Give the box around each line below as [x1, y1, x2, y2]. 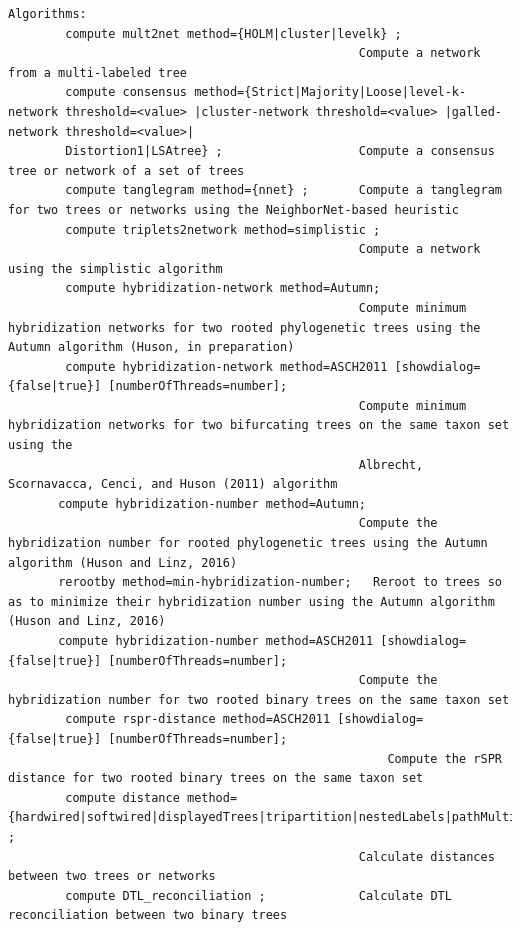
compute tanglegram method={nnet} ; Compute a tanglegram [65, 183, 502, 198]
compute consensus [65, 85, 187, 100]
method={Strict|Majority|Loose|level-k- [194, 85, 467, 100]
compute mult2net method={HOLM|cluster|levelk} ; [65, 26, 402, 41]
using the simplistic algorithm [8, 261, 223, 276]
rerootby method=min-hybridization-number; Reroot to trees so [58, 575, 502, 590]
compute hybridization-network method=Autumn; [65, 281, 381, 296]
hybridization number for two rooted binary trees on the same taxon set [8, 692, 510, 707]
